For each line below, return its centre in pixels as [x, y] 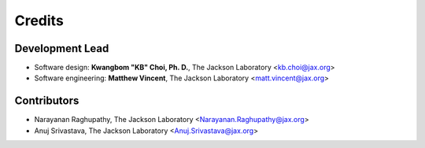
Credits [39, 20]
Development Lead [62, 48]
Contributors [47, 101]
